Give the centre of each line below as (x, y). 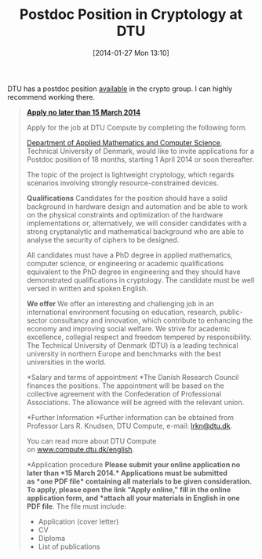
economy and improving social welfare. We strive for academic (128, 328)
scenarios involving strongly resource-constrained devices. (122, 183)
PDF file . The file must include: (76, 506)
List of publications (69, 546)
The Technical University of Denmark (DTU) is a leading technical (132, 345)
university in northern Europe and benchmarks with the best (124, 353)
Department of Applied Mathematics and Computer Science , (124, 142)
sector (37, 320)
